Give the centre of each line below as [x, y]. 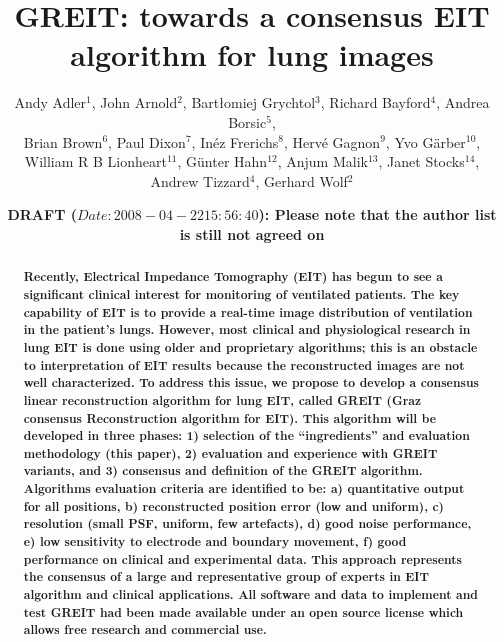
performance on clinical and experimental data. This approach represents [242, 559]
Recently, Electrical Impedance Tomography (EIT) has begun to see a [233, 277]
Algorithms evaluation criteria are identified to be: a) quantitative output [244, 489]
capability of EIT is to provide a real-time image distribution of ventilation [248, 312]
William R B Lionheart [95, 161]
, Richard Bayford [375, 102]
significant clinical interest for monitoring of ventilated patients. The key [241, 294]
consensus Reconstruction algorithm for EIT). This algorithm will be [229, 418]
